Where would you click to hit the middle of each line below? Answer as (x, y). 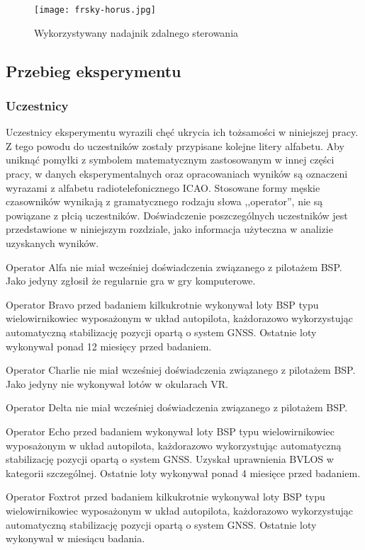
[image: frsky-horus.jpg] (95, 10)
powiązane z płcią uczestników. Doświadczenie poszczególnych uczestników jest (177, 215)
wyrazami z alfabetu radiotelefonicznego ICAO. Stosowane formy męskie (163, 187)
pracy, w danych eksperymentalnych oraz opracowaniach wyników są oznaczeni (177, 174)
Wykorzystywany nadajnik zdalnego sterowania (136, 32)
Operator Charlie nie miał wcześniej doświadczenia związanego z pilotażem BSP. (181, 370)
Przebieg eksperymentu (94, 70)
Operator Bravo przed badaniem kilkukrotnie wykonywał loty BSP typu (162, 304)
